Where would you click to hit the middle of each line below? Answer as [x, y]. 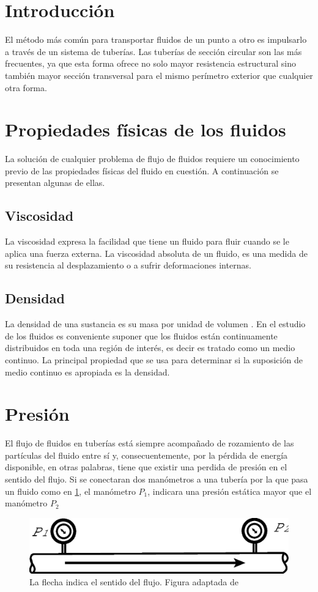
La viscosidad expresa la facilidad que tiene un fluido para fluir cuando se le [147, 241]
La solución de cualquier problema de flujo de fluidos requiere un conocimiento [152, 159]
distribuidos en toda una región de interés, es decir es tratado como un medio [150, 348]
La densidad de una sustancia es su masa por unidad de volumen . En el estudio [155, 324]
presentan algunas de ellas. [55, 183]
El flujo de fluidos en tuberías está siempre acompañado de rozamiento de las [150, 443]
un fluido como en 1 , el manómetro [70, 491]
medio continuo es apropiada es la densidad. [87, 372]
